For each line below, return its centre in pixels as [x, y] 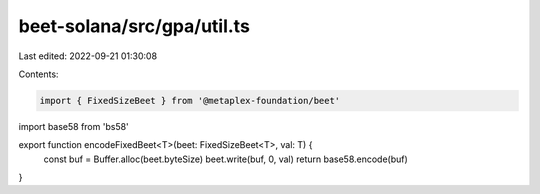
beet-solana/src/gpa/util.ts [134, 26]
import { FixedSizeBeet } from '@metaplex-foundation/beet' [190, 100]
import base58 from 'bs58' [73, 126]
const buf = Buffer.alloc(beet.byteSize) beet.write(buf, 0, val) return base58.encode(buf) [226, 159]
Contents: [38, 74]
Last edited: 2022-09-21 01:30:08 [88, 56]
